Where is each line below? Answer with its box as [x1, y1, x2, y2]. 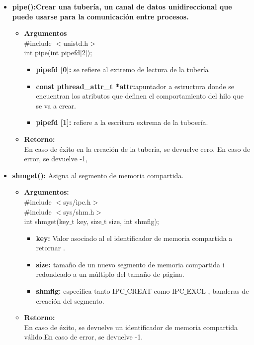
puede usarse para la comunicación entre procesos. [12, 11, 189, 21]
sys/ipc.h [63, 196, 91, 207]
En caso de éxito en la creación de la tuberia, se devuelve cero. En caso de [24, 143, 251, 154]
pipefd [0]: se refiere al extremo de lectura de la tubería [36, 64, 209, 74]
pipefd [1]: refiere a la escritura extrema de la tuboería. [36, 117, 208, 127]
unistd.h [63, 37, 88, 48]
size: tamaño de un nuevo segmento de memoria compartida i [36, 259, 225, 269]
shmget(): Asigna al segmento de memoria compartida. [12, 170, 184, 180]
